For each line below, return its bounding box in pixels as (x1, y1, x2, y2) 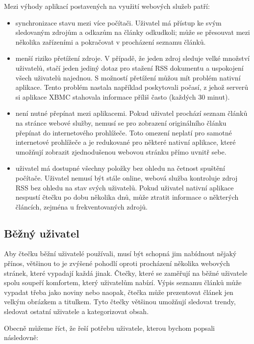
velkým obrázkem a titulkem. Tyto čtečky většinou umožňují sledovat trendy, (4, 296, 236, 307)
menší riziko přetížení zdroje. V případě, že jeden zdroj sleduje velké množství (15, 53, 250, 63)
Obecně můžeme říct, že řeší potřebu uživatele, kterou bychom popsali (4, 322, 215, 333)
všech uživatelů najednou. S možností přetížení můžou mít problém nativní (15, 72, 241, 82)
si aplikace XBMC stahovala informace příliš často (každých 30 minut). (15, 91, 230, 102)
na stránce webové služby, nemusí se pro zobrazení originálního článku (15, 117, 227, 128)
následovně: (4, 332, 39, 343)
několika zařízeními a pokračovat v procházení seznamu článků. (15, 36, 206, 47)
